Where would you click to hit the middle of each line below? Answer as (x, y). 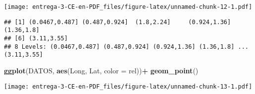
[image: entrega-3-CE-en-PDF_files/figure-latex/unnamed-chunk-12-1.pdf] (128, 7)
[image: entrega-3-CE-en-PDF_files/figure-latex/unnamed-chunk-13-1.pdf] (128, 86)
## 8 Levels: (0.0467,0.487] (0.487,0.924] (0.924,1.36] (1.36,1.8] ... (126, 47)
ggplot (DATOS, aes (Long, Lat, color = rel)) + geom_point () (101, 70)
